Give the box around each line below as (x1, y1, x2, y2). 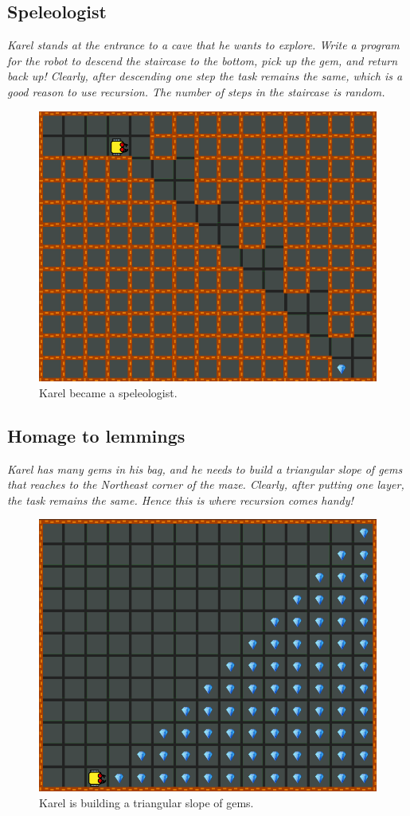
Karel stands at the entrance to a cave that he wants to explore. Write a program (7, 37, 400, 53)
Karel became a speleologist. (39, 384, 178, 400)
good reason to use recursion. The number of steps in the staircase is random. (7, 83, 385, 100)
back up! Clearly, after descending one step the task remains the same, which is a (7, 68, 403, 84)
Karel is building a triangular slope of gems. (39, 794, 254, 810)
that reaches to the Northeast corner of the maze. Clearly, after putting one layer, (7, 476, 404, 493)
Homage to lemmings (7, 423, 185, 447)
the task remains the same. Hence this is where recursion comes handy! (7, 491, 353, 508)
